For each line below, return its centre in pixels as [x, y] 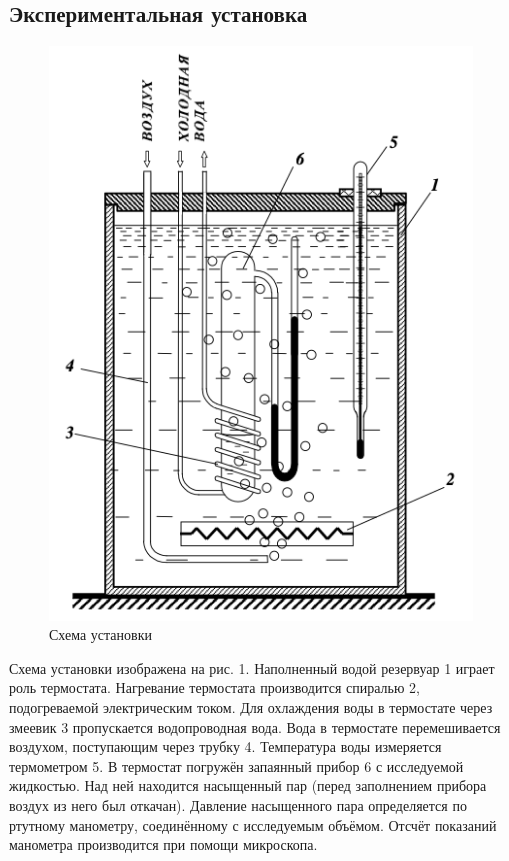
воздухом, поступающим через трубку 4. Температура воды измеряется [225, 746]
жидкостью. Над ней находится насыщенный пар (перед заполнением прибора [248, 785]
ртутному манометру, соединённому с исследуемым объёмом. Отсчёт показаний [253, 824]
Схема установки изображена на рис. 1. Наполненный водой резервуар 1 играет [252, 667]
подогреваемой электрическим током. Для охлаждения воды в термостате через [251, 706]
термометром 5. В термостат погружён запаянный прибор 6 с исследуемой [236, 765]
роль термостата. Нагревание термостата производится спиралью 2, [214, 687]
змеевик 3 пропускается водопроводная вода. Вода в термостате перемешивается [255, 726]
